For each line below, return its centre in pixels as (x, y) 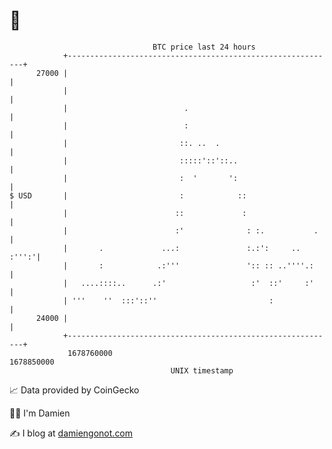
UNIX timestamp (202, 370)
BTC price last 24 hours (204, 47)
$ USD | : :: (128, 195)
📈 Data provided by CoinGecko (74, 390)
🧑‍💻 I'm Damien (40, 413)
